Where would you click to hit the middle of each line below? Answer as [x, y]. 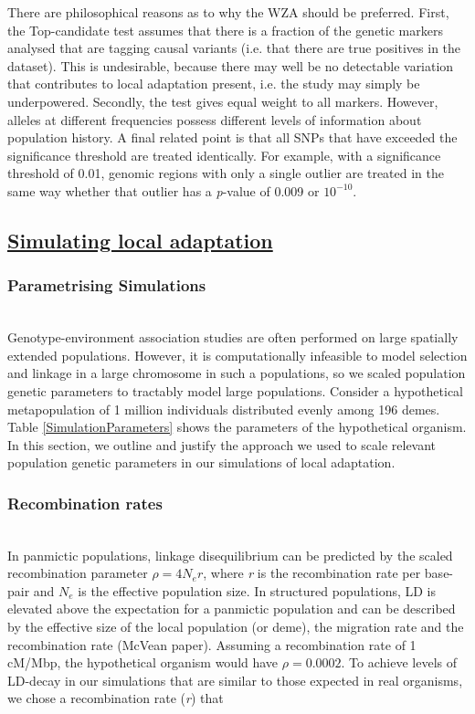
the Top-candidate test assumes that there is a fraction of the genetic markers [225, 30]
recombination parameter [78, 573]
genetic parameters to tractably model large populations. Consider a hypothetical [235, 390]
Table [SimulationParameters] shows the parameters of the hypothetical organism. [237, 427]
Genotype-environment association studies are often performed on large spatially [233, 337]
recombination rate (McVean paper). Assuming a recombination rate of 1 [212, 644]
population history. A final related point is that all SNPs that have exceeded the [232, 137]
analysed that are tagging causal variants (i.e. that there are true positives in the [234, 48]
